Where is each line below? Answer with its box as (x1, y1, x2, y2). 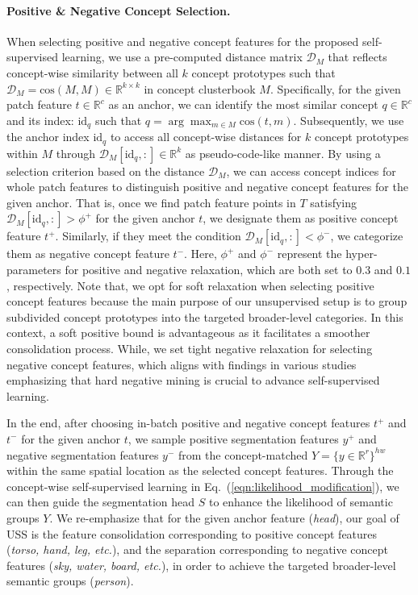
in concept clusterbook (144, 80, 256, 97)
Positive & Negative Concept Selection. (6, 2, 231, 19)
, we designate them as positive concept (203, 210, 399, 227)
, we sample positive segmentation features (127, 430, 339, 447)
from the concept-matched (178, 446, 308, 463)
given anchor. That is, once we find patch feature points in (6, 193, 296, 210)
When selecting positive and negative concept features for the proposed (6, 32, 359, 49)
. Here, (184, 245, 217, 262)
